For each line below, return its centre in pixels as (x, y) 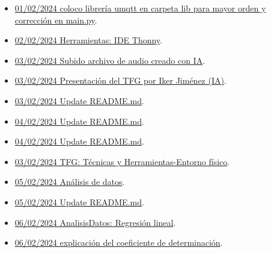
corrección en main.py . (56, 20)
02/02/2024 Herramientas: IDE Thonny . (88, 40)
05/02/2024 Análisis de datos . (70, 182)
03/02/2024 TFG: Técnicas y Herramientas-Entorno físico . (122, 161)
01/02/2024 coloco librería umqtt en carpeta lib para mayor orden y (140, 8)
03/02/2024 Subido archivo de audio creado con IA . (110, 60)
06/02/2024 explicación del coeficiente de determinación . (119, 242)
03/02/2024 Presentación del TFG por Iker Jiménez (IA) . (120, 80)
